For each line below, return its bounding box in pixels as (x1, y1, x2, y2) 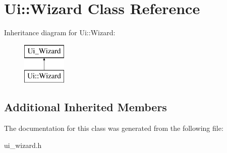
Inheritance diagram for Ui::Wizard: (4, 27, 116, 38)
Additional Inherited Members (4, 99, 167, 115)
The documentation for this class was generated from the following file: (4, 123, 223, 133)
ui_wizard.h (4, 139, 42, 150)
